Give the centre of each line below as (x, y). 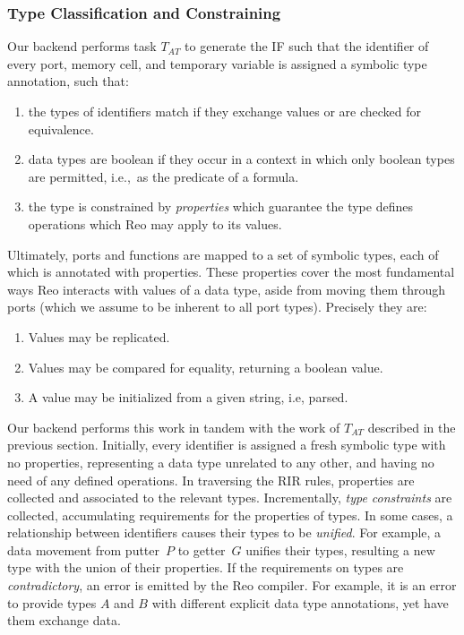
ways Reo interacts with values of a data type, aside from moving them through (227, 289)
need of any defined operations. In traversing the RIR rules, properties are (211, 480)
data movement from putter (84, 549)
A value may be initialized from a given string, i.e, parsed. (188, 397)
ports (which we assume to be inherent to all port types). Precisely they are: (217, 307)
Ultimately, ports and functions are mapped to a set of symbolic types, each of (223, 254)
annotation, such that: (68, 81)
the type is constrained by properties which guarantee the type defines (220, 206)
